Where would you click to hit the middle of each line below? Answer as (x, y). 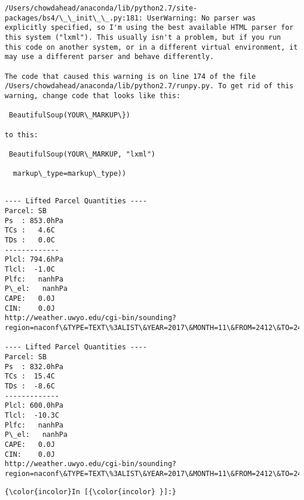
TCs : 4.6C (30, 230)
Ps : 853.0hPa (34, 221)
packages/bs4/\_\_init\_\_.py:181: (74, 18)
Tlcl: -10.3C (32, 415)
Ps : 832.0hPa (34, 367)
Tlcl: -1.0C (30, 270)
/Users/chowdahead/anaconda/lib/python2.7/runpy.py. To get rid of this (149, 86)
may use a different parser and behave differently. (109, 57)
